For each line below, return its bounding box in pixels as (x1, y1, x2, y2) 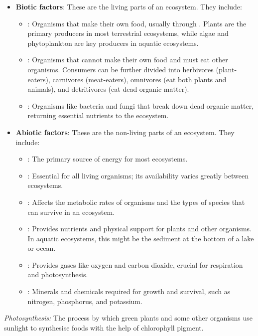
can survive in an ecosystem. (27, 206, 115, 217)
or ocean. (27, 243, 56, 253)
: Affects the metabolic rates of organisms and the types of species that (27, 196, 245, 207)
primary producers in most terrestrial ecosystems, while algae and (27, 28, 229, 38)
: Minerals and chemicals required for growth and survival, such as (27, 286, 231, 297)
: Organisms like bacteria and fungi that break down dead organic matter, (27, 100, 254, 111)
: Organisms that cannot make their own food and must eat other (27, 54, 228, 65)
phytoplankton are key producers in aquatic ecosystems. (27, 37, 199, 48)
